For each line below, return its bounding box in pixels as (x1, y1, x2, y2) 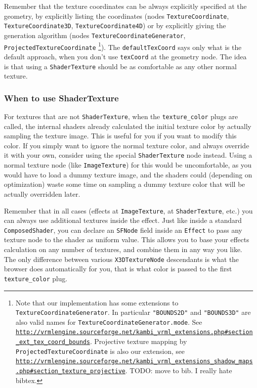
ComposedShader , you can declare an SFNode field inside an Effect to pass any (4, 224, 242, 235)
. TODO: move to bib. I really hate (125, 365, 232, 376)
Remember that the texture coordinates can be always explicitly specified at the (4, 1, 247, 11)
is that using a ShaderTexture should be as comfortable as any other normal (4, 61, 237, 71)
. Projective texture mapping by (90, 336, 187, 346)
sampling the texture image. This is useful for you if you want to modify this (4, 130, 237, 141)
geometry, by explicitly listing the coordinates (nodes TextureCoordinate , (4, 10, 229, 21)
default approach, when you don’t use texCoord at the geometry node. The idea (4, 51, 247, 61)
